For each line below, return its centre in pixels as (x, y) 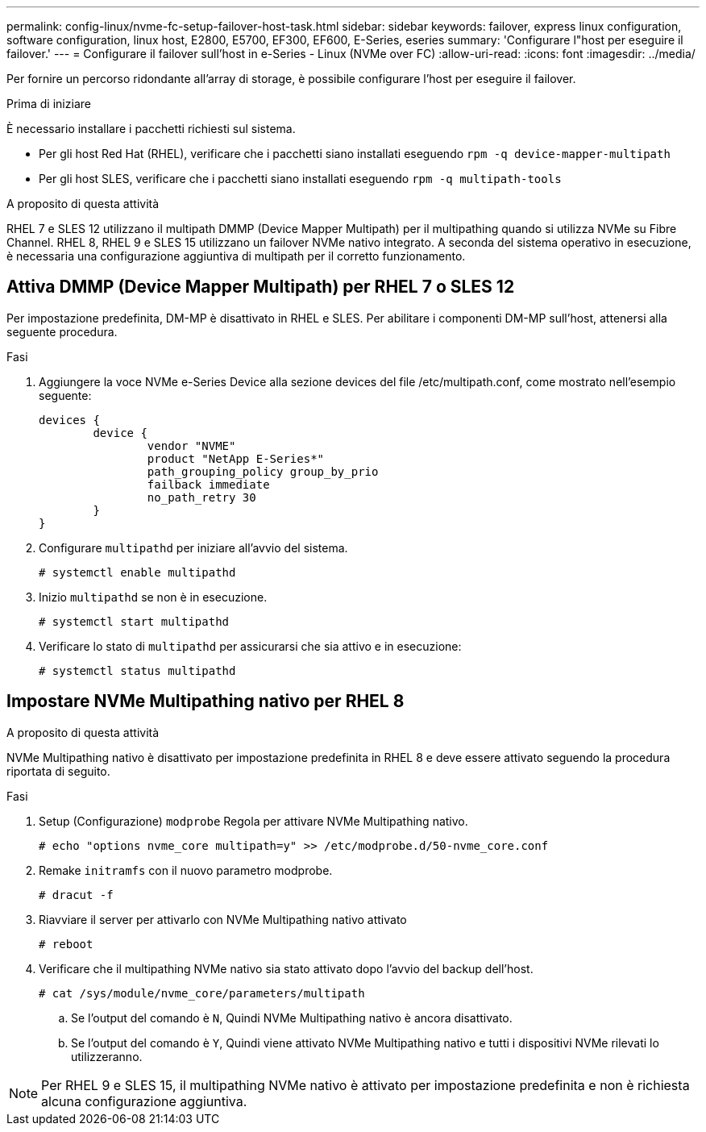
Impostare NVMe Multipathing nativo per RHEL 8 (206, 701)
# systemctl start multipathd (134, 621)
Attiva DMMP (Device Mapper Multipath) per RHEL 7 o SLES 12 (261, 287)
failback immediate (208, 484)
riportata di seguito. (58, 771)
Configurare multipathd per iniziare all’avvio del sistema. (193, 547)
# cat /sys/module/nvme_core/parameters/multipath (202, 993)
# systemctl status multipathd (137, 670)
